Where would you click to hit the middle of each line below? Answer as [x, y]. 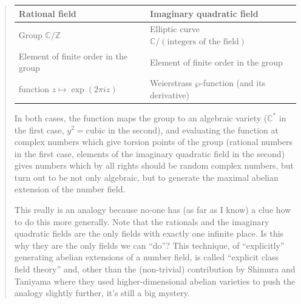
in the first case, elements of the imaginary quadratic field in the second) [150, 153]
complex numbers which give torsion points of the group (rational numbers [154, 142]
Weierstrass [171, 83]
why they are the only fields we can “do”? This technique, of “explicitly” [149, 245]
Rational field [47, 13]
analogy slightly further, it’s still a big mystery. [102, 293]
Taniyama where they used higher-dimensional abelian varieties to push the [155, 281]
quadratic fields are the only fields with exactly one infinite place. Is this [149, 233]
